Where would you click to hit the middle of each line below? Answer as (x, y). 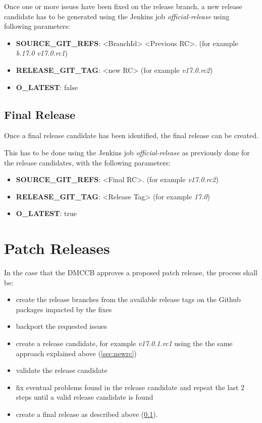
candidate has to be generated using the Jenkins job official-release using (117, 16)
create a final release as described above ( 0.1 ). (87, 414)
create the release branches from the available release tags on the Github (128, 299)
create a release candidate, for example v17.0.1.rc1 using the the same (124, 343)
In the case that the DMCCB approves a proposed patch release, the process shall (131, 272)
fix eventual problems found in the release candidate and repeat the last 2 (130, 387)
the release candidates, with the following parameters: (87, 162)
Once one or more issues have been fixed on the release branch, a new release (123, 6)
